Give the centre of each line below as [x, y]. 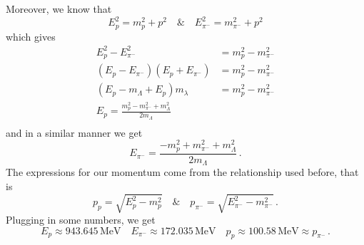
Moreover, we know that [59, 9]
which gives [31, 36]
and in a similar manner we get [74, 132]
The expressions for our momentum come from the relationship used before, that [182, 172]
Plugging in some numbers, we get [81, 220]
